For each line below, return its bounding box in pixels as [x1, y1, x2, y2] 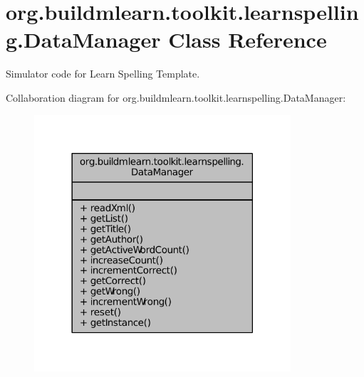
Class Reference [168, 25, 327, 54]
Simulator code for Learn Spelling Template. [6, 66, 200, 81]
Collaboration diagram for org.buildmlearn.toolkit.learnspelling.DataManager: [6, 90, 346, 105]
